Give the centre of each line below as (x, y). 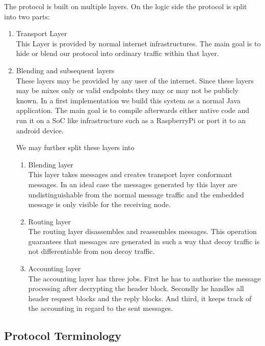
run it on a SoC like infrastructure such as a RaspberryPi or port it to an (131, 120)
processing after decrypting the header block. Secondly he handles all (136, 288)
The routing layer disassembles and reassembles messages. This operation (142, 231)
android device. (40, 130)
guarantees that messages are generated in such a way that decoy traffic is (144, 241)
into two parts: (27, 16)
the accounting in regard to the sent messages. (101, 308)
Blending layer (51, 164)
